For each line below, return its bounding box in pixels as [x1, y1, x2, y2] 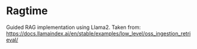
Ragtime [6, 4, 49, 18]
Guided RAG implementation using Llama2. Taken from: [6, 24, 141, 31]
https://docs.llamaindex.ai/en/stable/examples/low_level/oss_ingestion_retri [6, 30, 191, 37]
